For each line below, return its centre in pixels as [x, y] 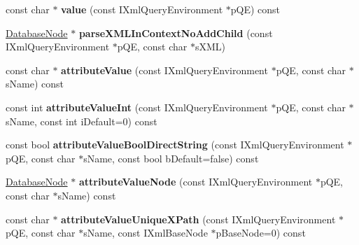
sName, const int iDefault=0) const [82, 121]
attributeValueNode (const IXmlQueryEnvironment [196, 182]
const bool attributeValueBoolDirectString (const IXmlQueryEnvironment [175, 145]
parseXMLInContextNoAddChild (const [176, 33]
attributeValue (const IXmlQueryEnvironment [164, 70]
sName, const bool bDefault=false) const [171, 158]
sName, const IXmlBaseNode [146, 233]
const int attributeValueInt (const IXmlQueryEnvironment [137, 107]
